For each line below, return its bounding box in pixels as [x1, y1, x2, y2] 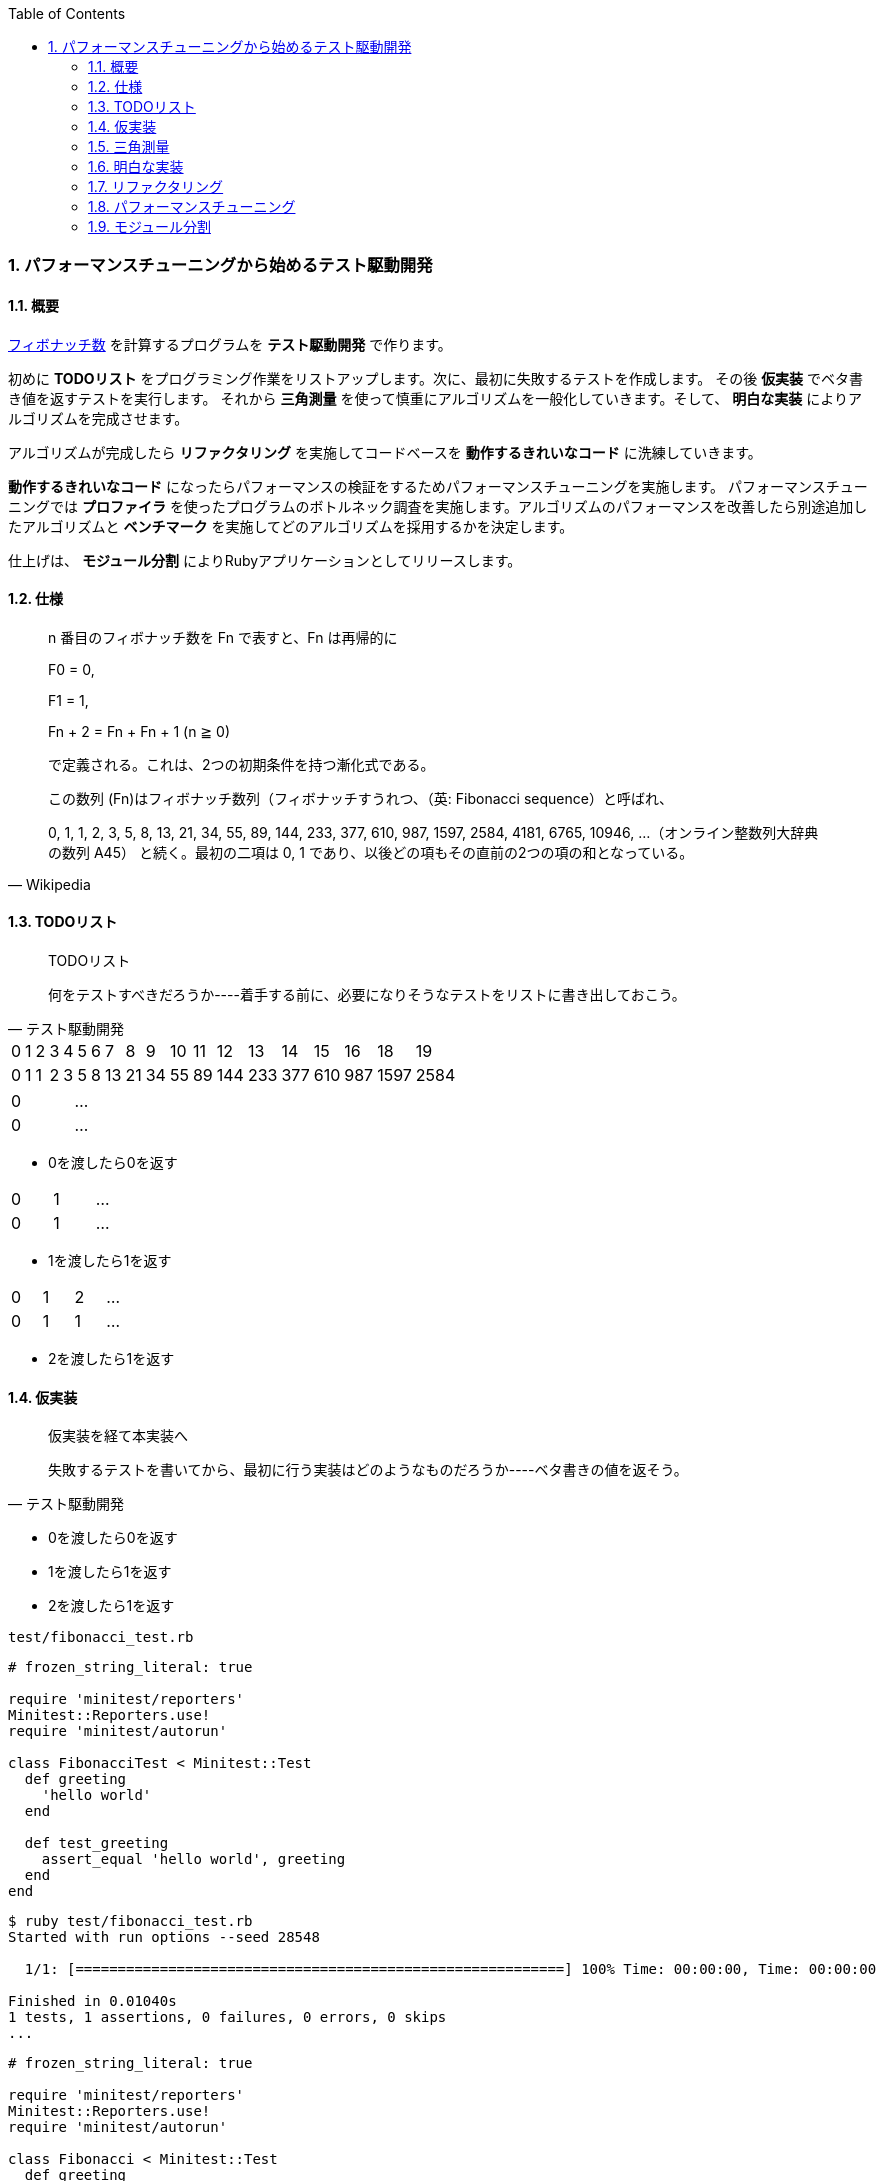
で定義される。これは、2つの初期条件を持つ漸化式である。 [48, 755, 435, 773]
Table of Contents [8, 5, 126, 22]
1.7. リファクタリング [88, 178, 224, 195]
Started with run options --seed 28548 [8, 1929, 320, 1946]
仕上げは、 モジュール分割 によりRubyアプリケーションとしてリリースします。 [8, 551, 522, 569]
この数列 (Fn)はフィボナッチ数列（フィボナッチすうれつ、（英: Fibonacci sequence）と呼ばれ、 [48, 789, 674, 807]
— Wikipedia [8, 875, 91, 893]
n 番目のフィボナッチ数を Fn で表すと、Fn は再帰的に [48, 628, 398, 646]
